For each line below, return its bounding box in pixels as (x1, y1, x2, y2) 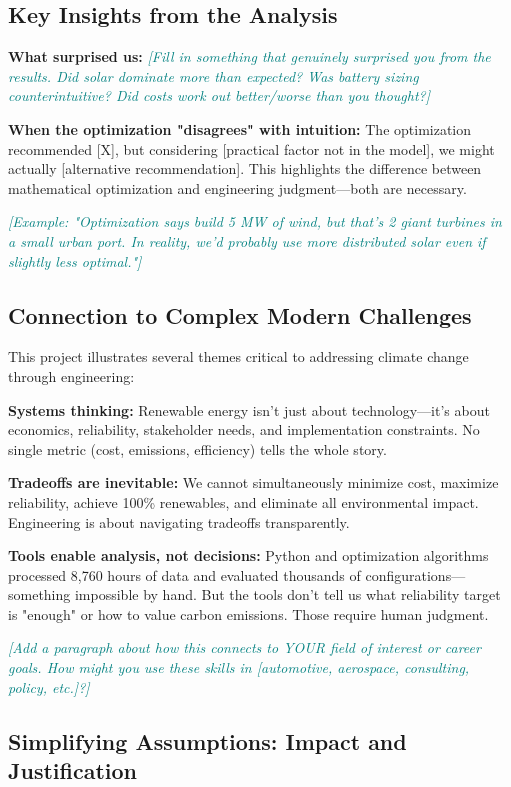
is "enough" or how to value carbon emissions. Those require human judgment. (8, 603, 489, 624)
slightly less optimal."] (8, 250, 142, 271)
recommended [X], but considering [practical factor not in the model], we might (8, 138, 495, 159)
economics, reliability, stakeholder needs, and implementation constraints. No (8, 419, 480, 440)
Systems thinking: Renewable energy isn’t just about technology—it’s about (8, 399, 490, 420)
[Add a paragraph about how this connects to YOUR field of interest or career (8, 637, 481, 658)
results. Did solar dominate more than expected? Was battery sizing (8, 65, 419, 86)
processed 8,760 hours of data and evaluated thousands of (8, 564, 361, 585)
